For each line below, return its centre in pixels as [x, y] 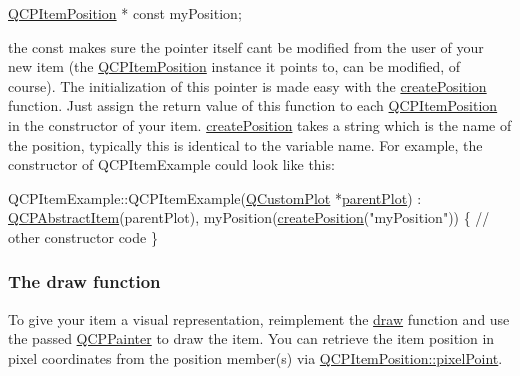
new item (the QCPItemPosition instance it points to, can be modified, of [234, 66]
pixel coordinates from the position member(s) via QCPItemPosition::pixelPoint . [255, 357]
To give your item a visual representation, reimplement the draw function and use [259, 318]
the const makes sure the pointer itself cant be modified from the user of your [246, 46]
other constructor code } [83, 236]
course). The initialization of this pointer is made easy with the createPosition [247, 85]
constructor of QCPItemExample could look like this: [171, 164]
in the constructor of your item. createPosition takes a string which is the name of [260, 124]
